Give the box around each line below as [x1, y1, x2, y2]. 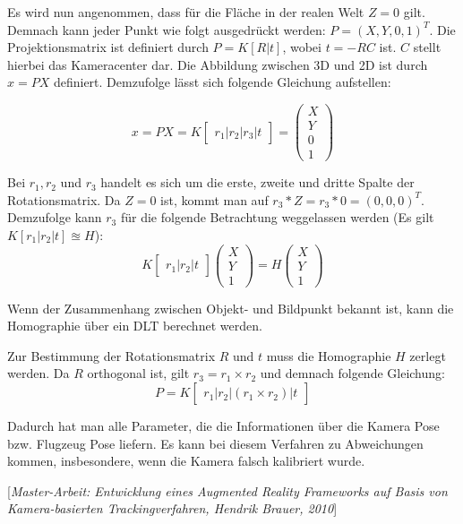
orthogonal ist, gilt [87, 364, 190, 382]
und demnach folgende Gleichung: [260, 364, 445, 382]
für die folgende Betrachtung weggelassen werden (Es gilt [120, 208, 434, 227]
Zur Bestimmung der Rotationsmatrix [7, 346, 216, 365]
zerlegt [409, 346, 446, 365]
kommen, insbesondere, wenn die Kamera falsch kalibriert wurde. [7, 451, 365, 470]
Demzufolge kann [7, 208, 102, 227]
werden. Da [7, 364, 70, 382]
